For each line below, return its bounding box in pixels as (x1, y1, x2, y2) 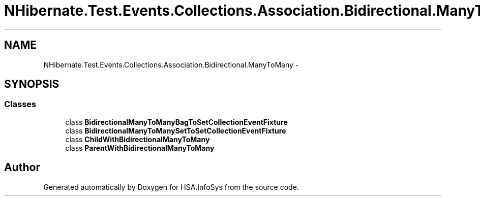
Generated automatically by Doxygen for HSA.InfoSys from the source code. (43, 182, 299, 191)
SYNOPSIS (4, 78, 59, 91)
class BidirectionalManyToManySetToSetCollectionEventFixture (65, 126, 286, 135)
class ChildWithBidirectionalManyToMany (65, 135, 210, 144)
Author (4, 161, 40, 174)
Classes (4, 99, 37, 110)
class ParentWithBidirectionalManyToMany (65, 143, 215, 152)
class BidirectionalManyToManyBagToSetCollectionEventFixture (65, 117, 288, 126)
